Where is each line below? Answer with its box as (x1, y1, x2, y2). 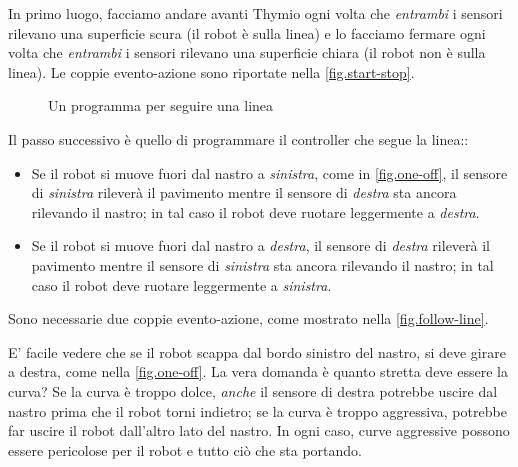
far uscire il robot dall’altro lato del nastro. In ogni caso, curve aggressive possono (8, 420, 510, 441)
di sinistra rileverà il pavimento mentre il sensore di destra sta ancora (31, 182, 457, 203)
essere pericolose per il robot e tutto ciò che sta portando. (8, 439, 362, 460)
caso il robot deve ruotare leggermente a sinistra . (31, 274, 332, 295)
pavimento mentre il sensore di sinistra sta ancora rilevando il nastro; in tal (31, 254, 494, 275)
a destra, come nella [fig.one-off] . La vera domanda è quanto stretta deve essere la (8, 361, 508, 382)
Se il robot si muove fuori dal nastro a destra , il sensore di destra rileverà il (31, 235, 491, 256)
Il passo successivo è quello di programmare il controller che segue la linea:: (8, 128, 469, 149)
